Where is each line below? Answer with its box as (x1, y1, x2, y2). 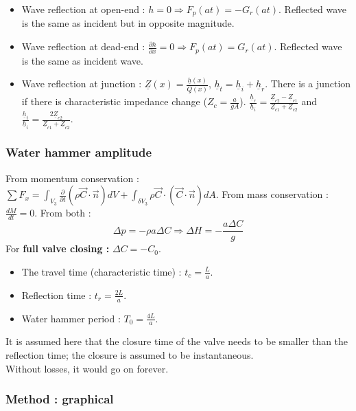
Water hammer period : (21, 311, 121, 325)
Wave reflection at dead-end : (21, 39, 145, 54)
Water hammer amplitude (5, 144, 152, 161)
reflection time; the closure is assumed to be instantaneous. (5, 347, 254, 362)
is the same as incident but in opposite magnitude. (21, 16, 235, 30)
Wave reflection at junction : (21, 76, 142, 91)
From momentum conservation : (5, 170, 139, 185)
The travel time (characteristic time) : (21, 264, 182, 278)
